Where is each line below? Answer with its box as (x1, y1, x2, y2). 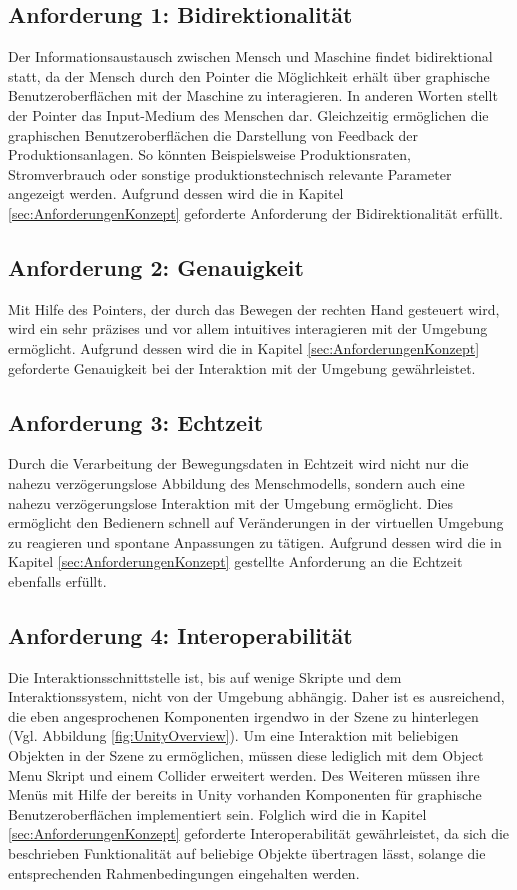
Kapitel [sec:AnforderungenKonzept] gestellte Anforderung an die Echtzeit (8, 551, 463, 572)
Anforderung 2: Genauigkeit (8, 251, 304, 282)
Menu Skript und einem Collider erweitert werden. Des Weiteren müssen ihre (8, 764, 480, 785)
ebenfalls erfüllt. (8, 570, 107, 591)
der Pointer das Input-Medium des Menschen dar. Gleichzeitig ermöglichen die (8, 104, 489, 125)
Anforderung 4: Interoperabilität (8, 619, 353, 650)
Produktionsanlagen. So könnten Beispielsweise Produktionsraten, (8, 144, 411, 165)
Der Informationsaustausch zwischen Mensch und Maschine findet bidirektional (8, 46, 493, 67)
